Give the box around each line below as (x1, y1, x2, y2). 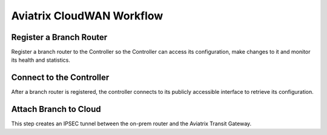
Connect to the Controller (11, 73, 110, 83)
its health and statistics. (11, 56, 71, 64)
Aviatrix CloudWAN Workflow (11, 9, 163, 22)
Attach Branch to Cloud (11, 104, 101, 114)
